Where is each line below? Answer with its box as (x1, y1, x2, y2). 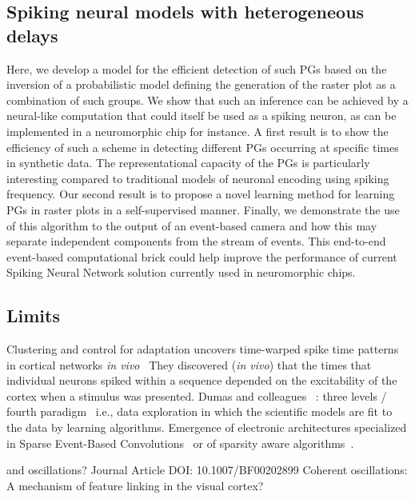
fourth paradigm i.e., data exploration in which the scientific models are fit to (6, 403, 393, 420)
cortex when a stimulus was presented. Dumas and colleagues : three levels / (6, 387, 387, 404)
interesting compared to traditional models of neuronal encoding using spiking (6, 170, 389, 186)
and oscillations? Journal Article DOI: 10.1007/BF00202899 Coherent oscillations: (6, 461, 408, 478)
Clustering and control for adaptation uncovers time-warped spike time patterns (6, 341, 399, 357)
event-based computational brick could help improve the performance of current (6, 248, 397, 265)
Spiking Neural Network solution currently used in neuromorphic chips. (6, 264, 356, 281)
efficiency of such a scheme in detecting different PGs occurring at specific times (6, 138, 399, 155)
